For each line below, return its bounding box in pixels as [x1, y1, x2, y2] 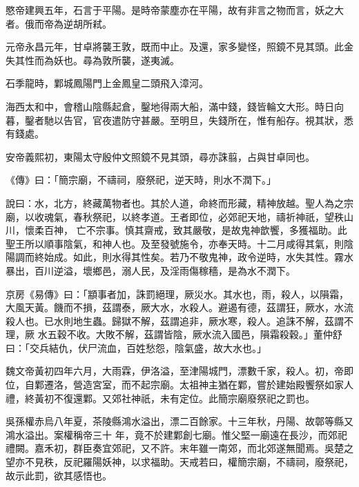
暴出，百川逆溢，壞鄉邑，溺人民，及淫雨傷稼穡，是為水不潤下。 [6, 263, 295, 277]
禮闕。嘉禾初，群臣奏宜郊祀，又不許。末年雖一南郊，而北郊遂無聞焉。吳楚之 [6, 441, 353, 455]
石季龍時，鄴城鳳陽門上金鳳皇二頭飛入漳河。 [6, 76, 208, 90]
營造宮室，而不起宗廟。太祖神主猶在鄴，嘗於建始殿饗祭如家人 [72, 377, 353, 392]
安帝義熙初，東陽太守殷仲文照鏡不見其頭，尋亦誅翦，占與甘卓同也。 [6, 149, 315, 163]
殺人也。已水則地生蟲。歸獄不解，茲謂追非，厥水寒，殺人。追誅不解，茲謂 [6, 313, 344, 328]
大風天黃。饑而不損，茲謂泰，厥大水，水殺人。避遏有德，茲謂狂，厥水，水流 [6, 300, 353, 315]
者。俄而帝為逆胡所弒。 [6, 16, 112, 30]
